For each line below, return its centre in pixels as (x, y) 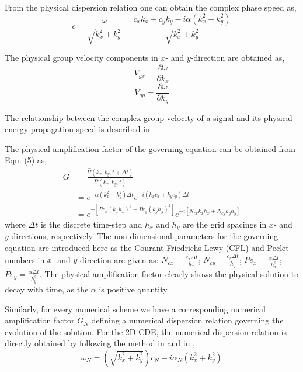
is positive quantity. (134, 289)
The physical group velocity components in (81, 58)
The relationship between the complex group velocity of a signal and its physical (149, 117)
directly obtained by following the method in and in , (100, 343)
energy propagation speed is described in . (80, 129)
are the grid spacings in (224, 224)
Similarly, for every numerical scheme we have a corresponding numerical (135, 309)
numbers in (25, 259)
